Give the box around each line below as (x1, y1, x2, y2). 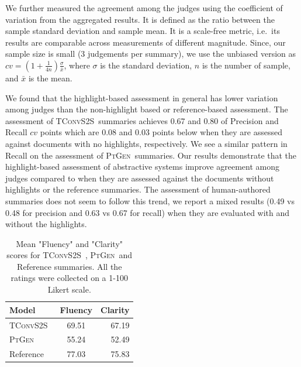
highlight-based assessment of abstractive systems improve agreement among (5, 160, 279, 173)
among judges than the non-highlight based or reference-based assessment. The (5, 103, 288, 115)
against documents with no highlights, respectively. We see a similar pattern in (5, 137, 288, 149)
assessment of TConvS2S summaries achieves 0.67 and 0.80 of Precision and (5, 114, 279, 126)
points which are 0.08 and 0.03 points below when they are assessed (40, 126, 282, 138)
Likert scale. (47, 283, 91, 296)
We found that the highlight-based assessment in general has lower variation (5, 91, 278, 104)
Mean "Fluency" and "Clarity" (16, 237, 123, 249)
